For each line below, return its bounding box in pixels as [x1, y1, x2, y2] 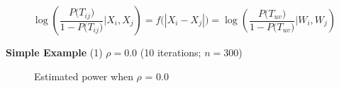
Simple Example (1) [6, 45, 103, 59]
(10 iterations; [140, 45, 201, 59]
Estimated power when [34, 68, 133, 83]
